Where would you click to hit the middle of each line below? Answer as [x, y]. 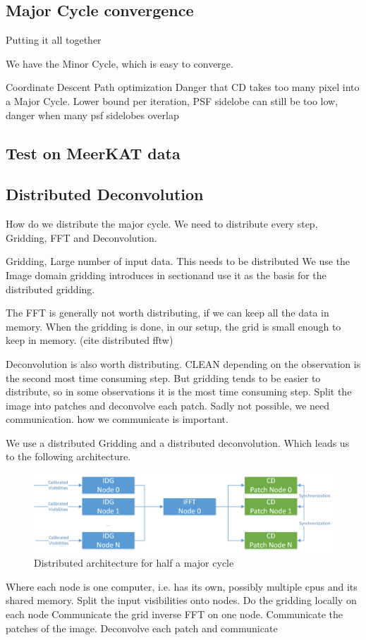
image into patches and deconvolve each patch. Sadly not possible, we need [168, 405]
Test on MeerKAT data [93, 153]
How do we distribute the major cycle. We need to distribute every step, [162, 224]
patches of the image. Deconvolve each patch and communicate [142, 628]
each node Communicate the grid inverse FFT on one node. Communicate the [175, 614]
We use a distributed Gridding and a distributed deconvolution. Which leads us [178, 442]
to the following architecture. [68, 456]
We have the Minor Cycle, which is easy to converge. [120, 63]
